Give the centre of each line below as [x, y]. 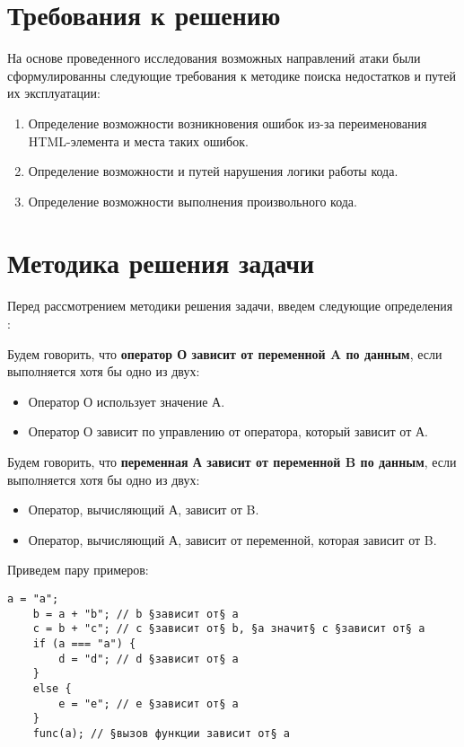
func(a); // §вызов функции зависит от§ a [161, 733]
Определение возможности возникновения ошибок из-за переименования [228, 123]
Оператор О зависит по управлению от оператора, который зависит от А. [228, 431]
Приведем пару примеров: [78, 570]
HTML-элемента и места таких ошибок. [138, 141]
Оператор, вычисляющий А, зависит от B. [144, 510]
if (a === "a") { [84, 643]
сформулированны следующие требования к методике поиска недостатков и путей [232, 75]
